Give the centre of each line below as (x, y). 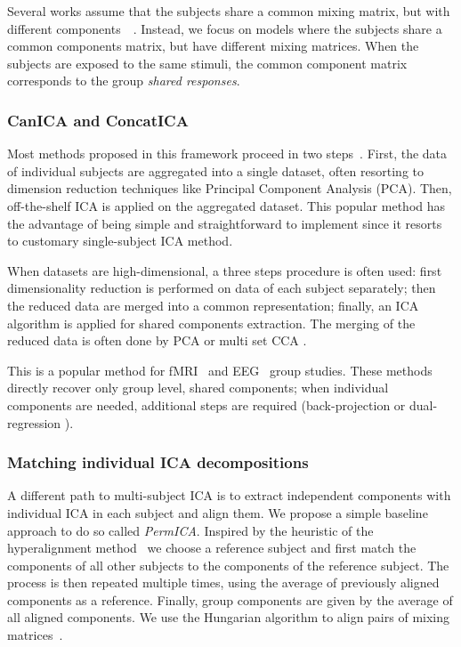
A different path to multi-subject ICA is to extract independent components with (229, 495)
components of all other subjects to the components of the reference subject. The (228, 565)
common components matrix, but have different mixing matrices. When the (213, 46)
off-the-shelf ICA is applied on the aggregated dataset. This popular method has (226, 205)
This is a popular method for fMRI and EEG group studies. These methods (220, 370)
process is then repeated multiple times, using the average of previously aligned (223, 582)
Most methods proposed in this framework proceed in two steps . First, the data (227, 154)
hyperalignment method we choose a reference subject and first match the (212, 548)
